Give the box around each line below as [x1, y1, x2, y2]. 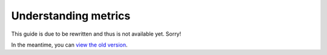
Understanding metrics [11, 9, 131, 22]
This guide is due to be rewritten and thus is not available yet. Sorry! [11, 30, 182, 37]
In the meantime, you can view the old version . [11, 41, 128, 48]
